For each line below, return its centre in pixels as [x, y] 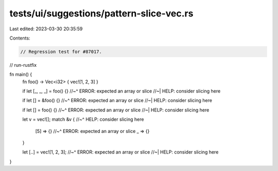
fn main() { [21, 74]
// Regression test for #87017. [61, 52]
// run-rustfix [23, 65]
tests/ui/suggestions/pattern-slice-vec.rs [101, 13]
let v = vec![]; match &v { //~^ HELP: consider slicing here [83, 119]
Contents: [20, 38]
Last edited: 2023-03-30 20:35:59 [46, 29]
